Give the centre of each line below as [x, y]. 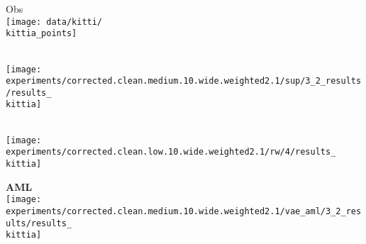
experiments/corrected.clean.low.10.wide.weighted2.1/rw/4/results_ [171, 152]
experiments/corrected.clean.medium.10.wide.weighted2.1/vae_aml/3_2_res [184, 211]
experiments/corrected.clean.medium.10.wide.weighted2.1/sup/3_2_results [184, 81]
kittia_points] [41, 34]
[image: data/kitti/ [54, 22]
